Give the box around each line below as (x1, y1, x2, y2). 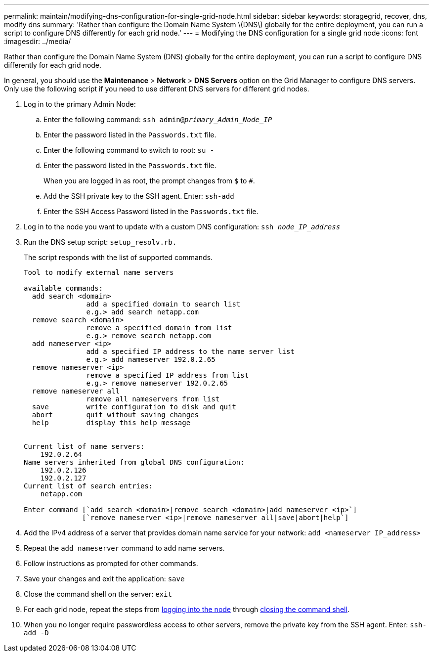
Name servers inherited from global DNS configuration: (24, 458, 245, 466)
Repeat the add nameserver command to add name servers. (24, 544, 225, 552)
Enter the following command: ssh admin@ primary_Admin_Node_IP (43, 115, 272, 124)
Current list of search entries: (24, 482, 153, 490)
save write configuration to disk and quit (32, 403, 236, 411)
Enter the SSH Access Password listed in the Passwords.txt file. (43, 207, 259, 216)
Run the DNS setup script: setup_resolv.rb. (24, 238, 177, 246)
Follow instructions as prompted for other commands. (24, 559, 198, 568)
